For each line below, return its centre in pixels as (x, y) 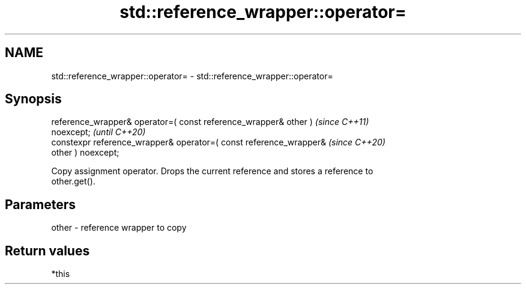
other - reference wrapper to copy (119, 228)
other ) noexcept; (85, 153)
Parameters (40, 204)
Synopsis (33, 99)
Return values (47, 251)
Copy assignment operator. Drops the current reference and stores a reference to (212, 171)
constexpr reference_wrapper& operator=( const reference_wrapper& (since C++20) (218, 142)
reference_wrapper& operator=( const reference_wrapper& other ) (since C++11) (210, 122)
